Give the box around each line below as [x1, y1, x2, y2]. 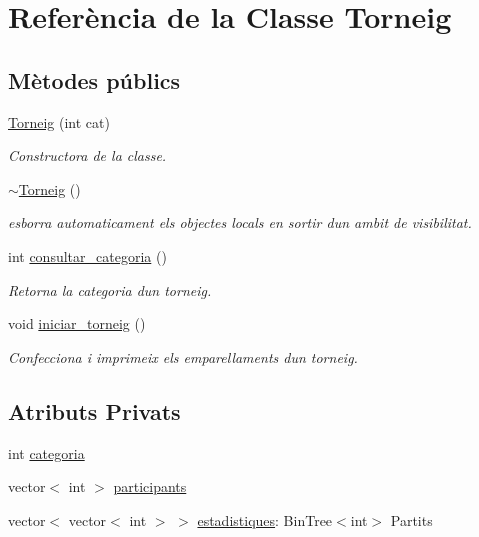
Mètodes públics [8, 64, 181, 95]
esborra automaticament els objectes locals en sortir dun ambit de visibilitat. [8, 212, 472, 233]
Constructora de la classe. [8, 145, 167, 166]
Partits [390, 509, 433, 530]
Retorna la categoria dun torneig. [8, 279, 212, 300]
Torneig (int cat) [8, 111, 110, 132]
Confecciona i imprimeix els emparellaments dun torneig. [8, 346, 358, 367]
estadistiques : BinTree [197, 509, 333, 530]
